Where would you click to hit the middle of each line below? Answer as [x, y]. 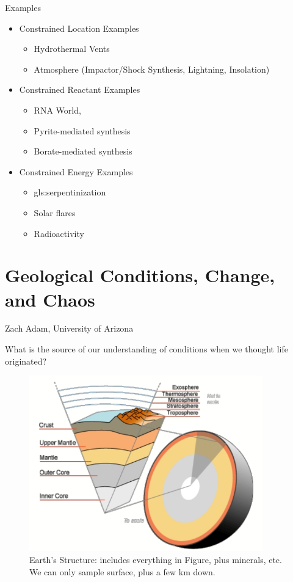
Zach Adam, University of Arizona [69, 328]
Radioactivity [59, 233]
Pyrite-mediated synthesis [82, 130]
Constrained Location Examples [79, 28]
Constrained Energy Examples [76, 171]
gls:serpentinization [70, 192]
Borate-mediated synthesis [83, 151]
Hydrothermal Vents [72, 49]
